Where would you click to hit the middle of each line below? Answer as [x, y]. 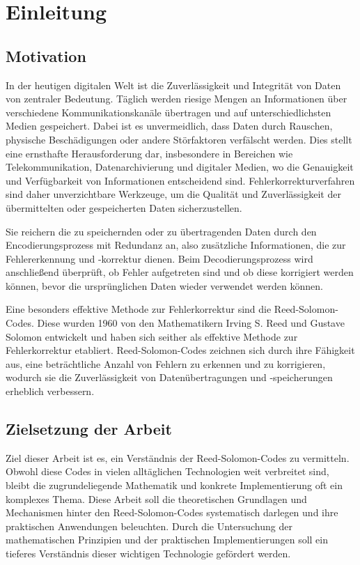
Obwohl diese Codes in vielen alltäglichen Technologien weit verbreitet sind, [167, 471]
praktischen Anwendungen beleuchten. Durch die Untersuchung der [149, 526]
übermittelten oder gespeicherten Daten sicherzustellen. [124, 207]
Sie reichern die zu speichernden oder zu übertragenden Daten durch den [161, 231]
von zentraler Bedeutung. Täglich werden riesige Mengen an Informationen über [177, 99]
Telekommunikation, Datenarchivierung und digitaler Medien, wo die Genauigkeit [180, 167]
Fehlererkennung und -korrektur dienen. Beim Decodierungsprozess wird [159, 258]
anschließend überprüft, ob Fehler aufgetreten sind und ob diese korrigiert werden [180, 272]
